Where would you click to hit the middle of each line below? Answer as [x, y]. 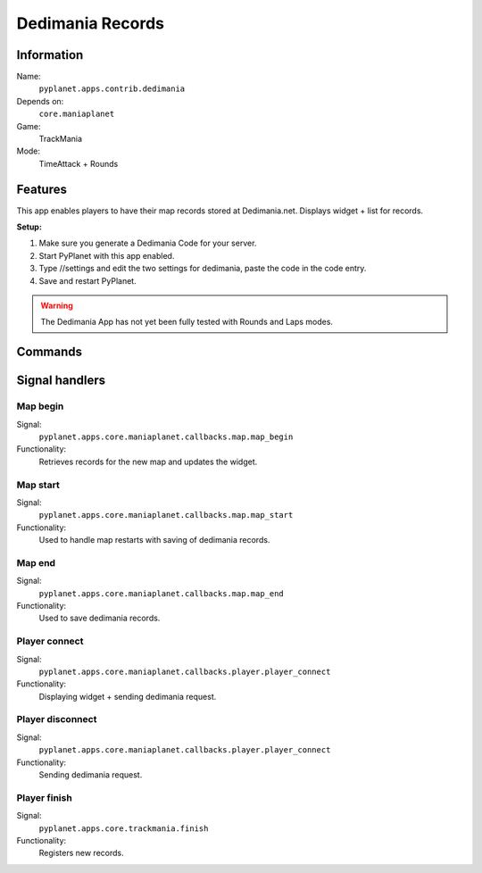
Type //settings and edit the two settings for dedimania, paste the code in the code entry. [203, 269]
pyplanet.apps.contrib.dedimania [112, 89]
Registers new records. [81, 853]
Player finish [45, 797]
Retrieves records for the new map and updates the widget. [148, 461]
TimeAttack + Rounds [79, 163]
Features [42, 189]
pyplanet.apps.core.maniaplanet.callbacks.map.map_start [166, 515]
